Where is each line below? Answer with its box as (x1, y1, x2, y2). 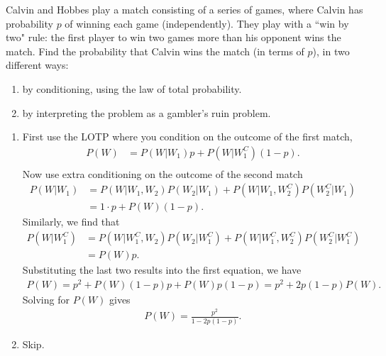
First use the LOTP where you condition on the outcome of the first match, (22, 129, 353, 144)
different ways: (6, 57, 69, 72)
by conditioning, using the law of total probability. (22, 81, 242, 96)
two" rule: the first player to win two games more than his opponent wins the (6, 30, 341, 45)
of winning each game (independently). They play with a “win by (65, 16, 349, 30)
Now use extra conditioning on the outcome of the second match (22, 166, 303, 181)
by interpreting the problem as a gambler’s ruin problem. (22, 105, 271, 120)
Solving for (22, 291, 70, 306)
